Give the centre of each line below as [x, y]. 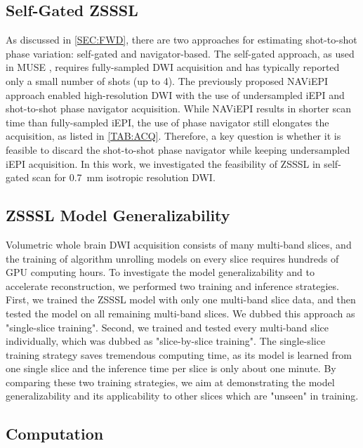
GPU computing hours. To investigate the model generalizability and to [160, 272]
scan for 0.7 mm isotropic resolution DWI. [124, 177]
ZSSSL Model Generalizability [118, 215]
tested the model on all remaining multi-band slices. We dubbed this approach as [180, 313]
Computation [55, 434]
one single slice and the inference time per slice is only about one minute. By [171, 368]
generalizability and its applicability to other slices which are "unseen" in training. [182, 396]
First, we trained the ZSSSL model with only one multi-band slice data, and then [181, 299]
